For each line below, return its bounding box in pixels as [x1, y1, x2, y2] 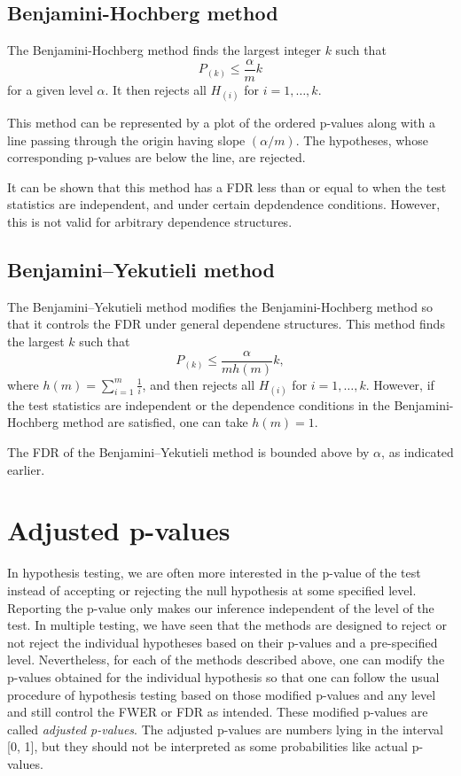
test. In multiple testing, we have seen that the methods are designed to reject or [7, 616, 447, 634]
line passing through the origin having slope [7, 130, 246, 149]
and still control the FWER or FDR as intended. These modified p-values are [7, 702, 428, 721]
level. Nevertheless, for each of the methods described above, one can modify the [7, 650, 445, 669]
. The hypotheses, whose [295, 130, 428, 149]
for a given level [7, 80, 93, 98]
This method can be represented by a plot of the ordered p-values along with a [7, 113, 435, 132]
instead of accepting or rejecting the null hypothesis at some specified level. [7, 580, 417, 599]
